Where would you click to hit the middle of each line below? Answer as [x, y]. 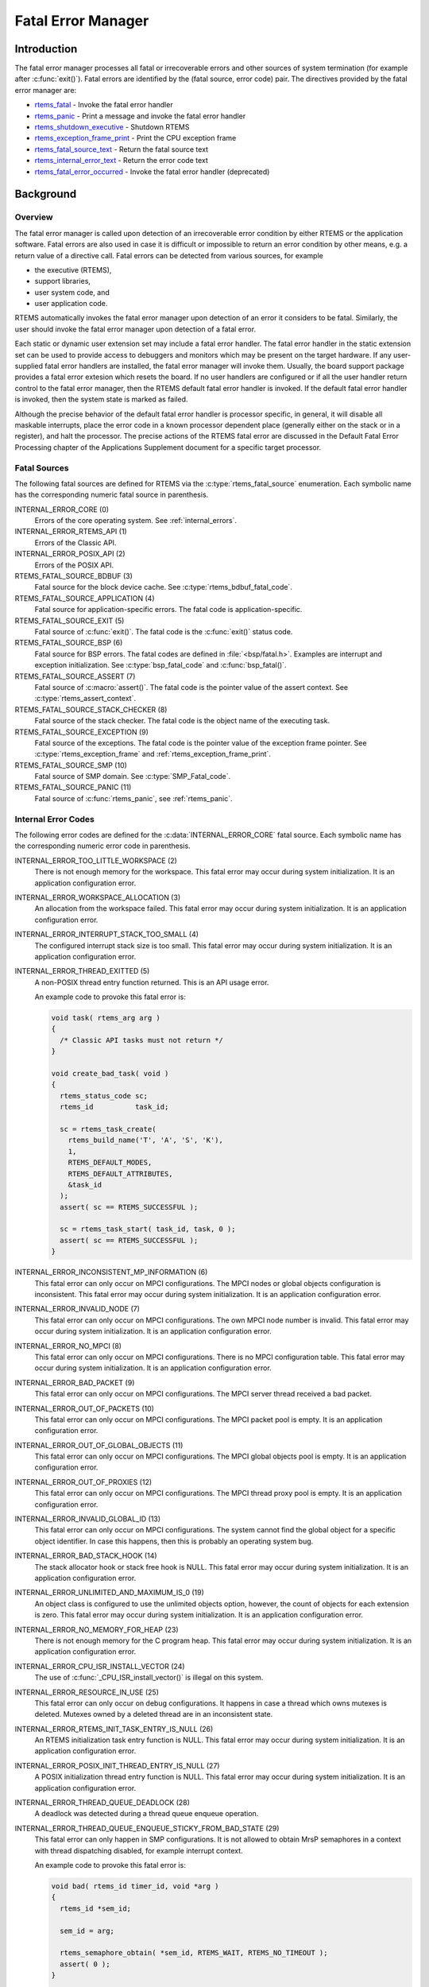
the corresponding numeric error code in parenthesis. [102, 846]
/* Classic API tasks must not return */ [142, 1040]
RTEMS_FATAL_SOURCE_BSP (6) [69, 643]
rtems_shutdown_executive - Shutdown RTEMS [112, 127]
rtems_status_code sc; [104, 1096]
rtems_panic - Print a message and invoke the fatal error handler [140, 116]
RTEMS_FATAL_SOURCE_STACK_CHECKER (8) [91, 709]
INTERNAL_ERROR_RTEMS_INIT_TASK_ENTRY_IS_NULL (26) [114, 1729]
